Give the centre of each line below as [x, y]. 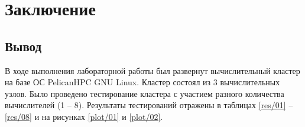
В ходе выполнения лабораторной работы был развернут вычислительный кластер [152, 70]
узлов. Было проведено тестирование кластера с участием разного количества [145, 93]
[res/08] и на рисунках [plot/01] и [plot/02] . [84, 116]
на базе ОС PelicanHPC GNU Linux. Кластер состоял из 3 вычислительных [142, 82]
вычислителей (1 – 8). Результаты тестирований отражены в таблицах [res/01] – [149, 105]
